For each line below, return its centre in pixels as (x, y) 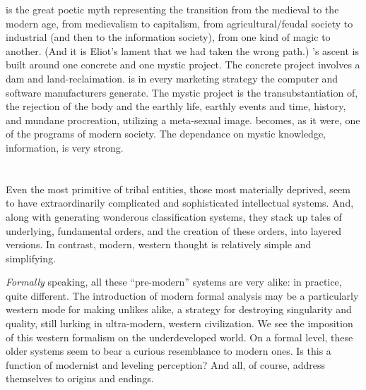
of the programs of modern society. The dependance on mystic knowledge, (166, 134)
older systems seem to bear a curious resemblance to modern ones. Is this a (169, 351)
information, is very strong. (65, 147)
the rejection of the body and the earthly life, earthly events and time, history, (176, 106)
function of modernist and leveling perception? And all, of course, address (166, 364)
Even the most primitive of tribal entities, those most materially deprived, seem (178, 189)
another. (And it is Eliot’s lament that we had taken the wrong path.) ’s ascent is (182, 50)
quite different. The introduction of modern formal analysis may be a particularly (182, 295)
